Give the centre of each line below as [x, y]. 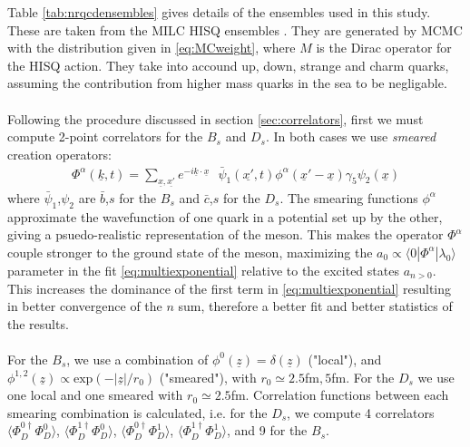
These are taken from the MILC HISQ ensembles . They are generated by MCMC [235, 29]
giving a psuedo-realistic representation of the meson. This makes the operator [225, 234]
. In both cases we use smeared [351, 136]
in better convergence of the [85, 306]
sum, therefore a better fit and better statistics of [315, 306]
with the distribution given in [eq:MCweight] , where [152, 48]
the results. [38, 323]
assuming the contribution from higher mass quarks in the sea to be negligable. [227, 83]
